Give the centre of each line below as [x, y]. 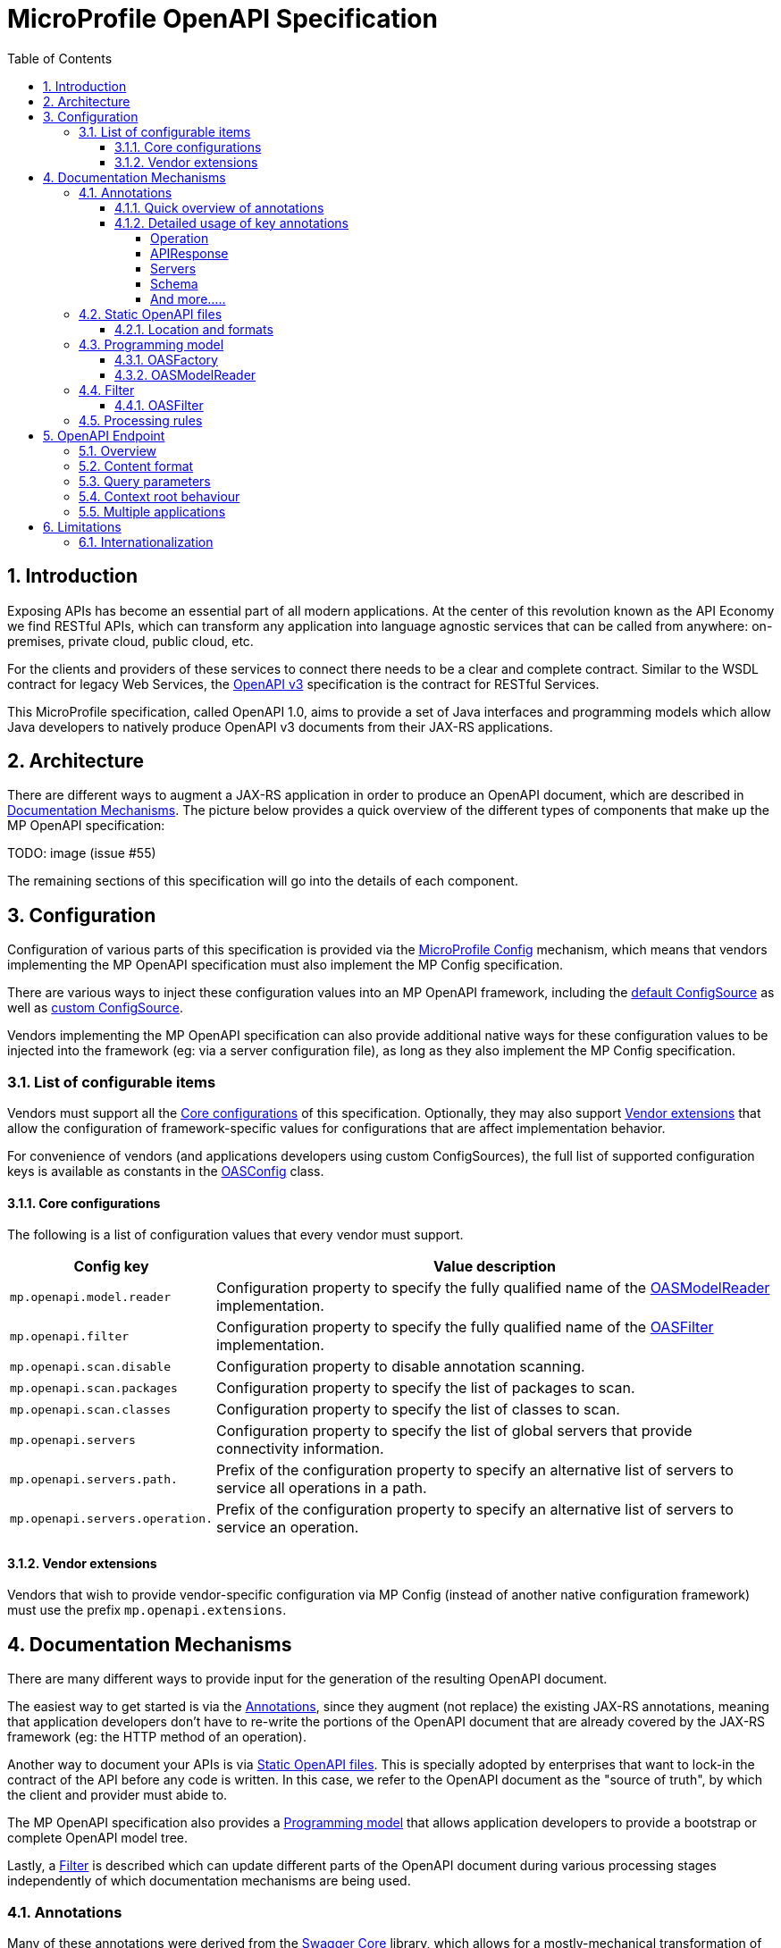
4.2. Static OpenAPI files [151, 314]
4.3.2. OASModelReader [185, 374]
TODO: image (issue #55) [82, 853]
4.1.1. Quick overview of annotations [219, 207]
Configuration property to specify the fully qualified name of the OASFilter [465, 1327]
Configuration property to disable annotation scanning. [400, 1367]
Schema [174, 283]
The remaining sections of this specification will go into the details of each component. [263, 881]
